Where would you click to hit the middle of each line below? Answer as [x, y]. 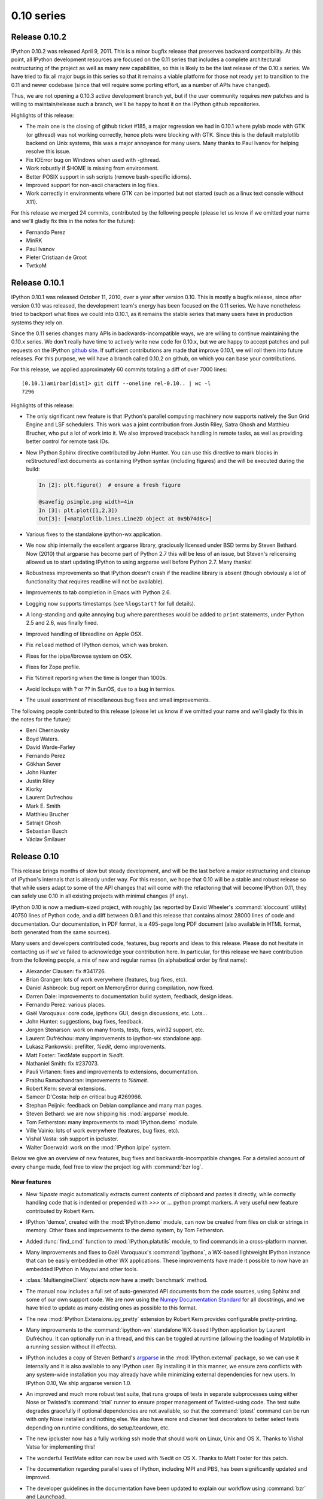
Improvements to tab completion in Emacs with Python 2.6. [99, 592]
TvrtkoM [36, 266]
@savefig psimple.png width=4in [86, 502]
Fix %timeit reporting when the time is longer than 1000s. [97, 678]
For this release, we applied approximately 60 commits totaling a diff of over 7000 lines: [119, 369]
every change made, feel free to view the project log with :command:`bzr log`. [107, 1167]
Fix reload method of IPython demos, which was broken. [97, 645]
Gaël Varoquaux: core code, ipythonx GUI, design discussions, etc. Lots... [117, 1013]
